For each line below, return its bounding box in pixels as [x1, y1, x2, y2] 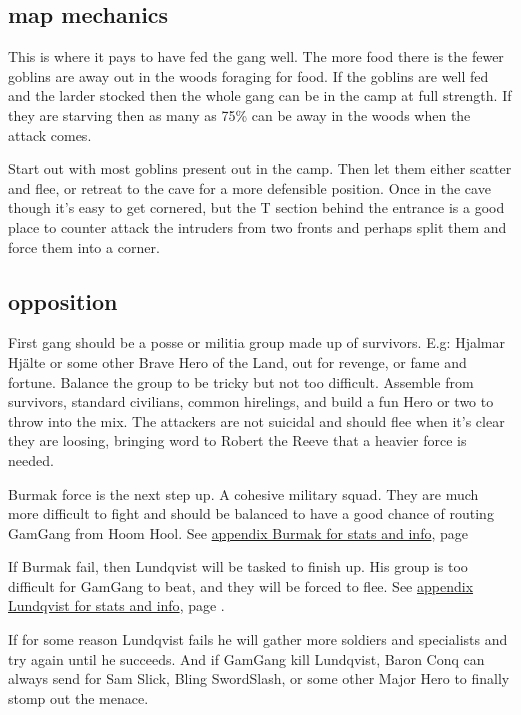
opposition [8, 285, 118, 316]
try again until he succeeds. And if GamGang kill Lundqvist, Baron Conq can [8, 648, 485, 669]
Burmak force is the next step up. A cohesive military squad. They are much [8, 483, 479, 504]
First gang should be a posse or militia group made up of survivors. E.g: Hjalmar [8, 332, 505, 353]
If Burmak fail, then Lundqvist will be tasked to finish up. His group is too [8, 556, 468, 577]
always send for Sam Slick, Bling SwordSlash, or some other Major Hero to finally [8, 668, 510, 689]
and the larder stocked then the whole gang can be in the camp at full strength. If [8, 85, 512, 106]
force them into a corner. [8, 236, 160, 257]
